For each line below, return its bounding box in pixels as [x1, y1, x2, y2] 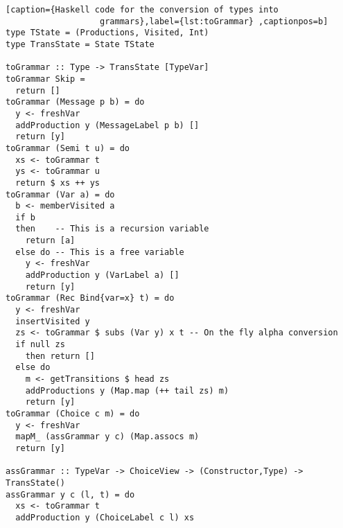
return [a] [25, 236, 76, 246]
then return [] [25, 351, 95, 361]
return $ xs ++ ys [15, 177, 100, 188]
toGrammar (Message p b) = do [6, 97, 145, 107]
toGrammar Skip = [6, 73, 85, 84]
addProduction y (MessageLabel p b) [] [15, 120, 200, 130]
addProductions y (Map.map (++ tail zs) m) [25, 385, 229, 396]
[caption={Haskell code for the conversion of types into [6, 5, 279, 15]
